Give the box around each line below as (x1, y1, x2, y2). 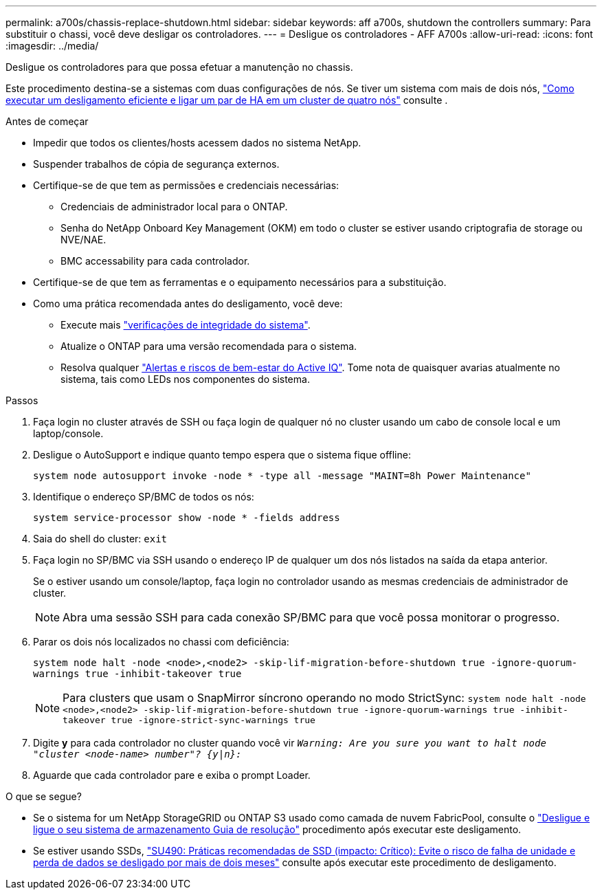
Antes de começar (5, 115, 89, 127)
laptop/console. (33, 428, 104, 439)
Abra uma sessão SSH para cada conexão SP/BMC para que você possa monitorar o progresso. (63, 610, 560, 624)
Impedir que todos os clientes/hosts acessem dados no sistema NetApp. (33, 137, 361, 148)
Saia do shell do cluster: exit (33, 533, 168, 544)
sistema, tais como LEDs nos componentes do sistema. (60, 373, 310, 385)
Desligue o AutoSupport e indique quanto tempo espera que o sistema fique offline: (33, 449, 411, 461)
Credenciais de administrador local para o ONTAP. (60, 201, 288, 212)
